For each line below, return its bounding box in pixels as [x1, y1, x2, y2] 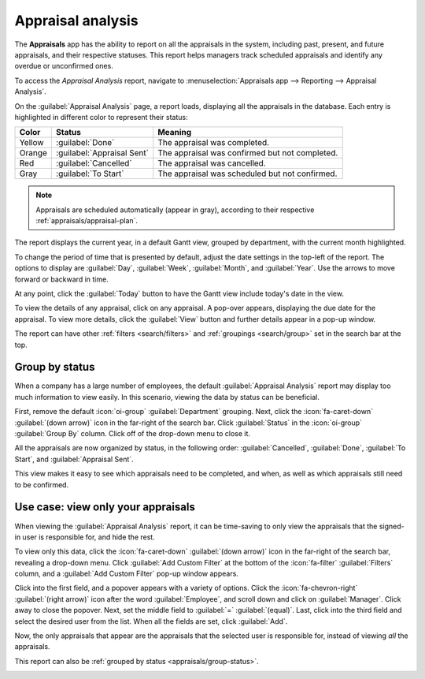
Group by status [14, 360, 95, 374]
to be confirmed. [14, 479, 69, 489]
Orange [19, 147, 47, 159]
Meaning [157, 127, 192, 138]
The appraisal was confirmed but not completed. [157, 147, 338, 159]
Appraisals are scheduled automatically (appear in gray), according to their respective [35, 205, 315, 215]
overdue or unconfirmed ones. [14, 62, 113, 71]
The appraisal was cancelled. [157, 158, 267, 169]
